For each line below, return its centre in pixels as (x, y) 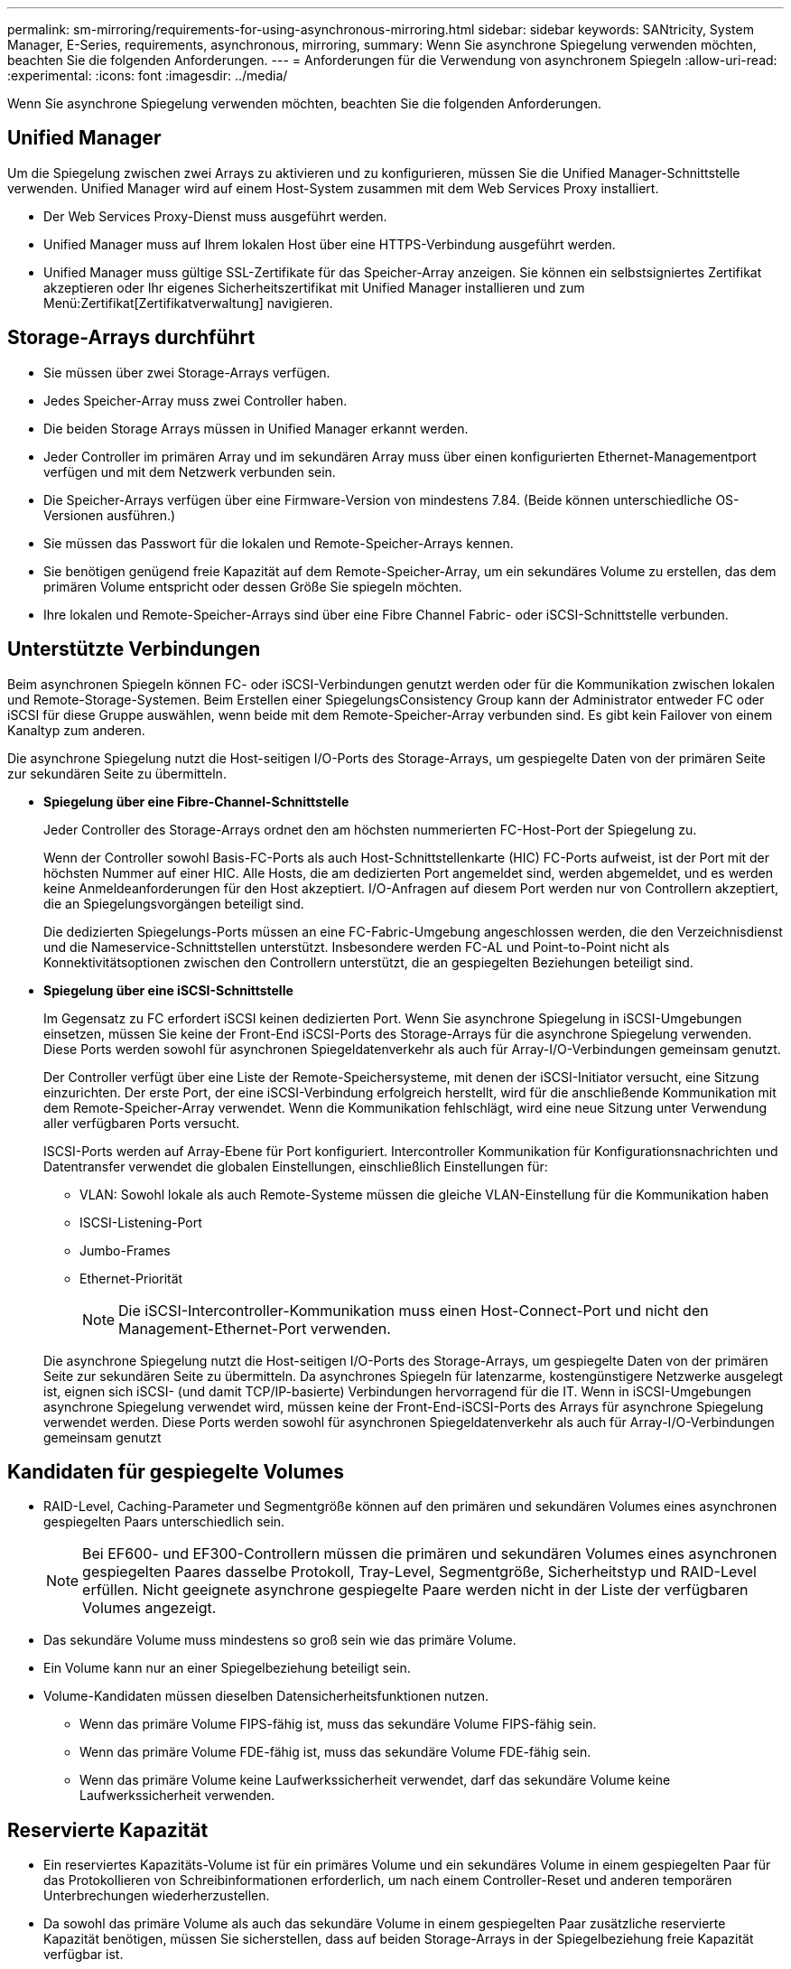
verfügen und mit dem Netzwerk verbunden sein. (190, 471)
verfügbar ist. (84, 1955)
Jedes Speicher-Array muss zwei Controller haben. (195, 400)
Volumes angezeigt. (149, 1608)
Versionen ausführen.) (110, 515)
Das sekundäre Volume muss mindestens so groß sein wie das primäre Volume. (280, 1640)
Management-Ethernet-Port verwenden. (255, 1328)
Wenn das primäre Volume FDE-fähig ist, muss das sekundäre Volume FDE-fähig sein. (335, 1752)
